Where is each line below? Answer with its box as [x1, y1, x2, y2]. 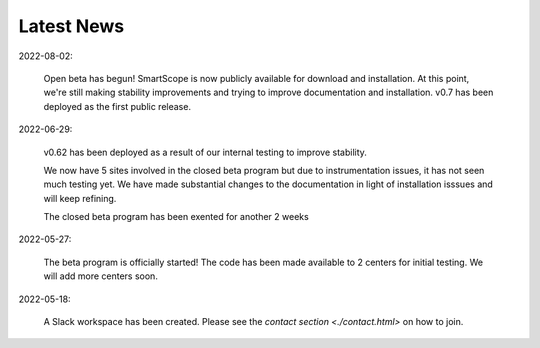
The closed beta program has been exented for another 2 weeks [43, 211, 309, 223]
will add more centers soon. [43, 270, 159, 282]
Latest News [18, 15, 125, 37]
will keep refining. [43, 192, 117, 204]
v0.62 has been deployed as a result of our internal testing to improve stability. [43, 146, 367, 158]
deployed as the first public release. [43, 100, 192, 112]
